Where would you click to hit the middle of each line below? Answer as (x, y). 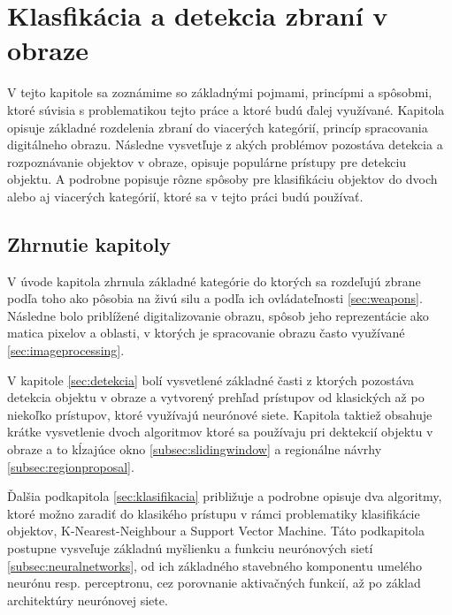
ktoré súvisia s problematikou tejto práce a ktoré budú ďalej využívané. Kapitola (226, 109)
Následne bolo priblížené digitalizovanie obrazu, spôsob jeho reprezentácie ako (218, 315)
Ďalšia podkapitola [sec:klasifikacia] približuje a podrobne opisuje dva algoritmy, (225, 496)
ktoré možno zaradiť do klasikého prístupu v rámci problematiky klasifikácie (214, 513)
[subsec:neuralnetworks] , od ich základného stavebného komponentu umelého (215, 565)
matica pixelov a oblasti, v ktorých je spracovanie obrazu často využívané (206, 333)
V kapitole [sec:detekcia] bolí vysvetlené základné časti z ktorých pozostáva (211, 380)
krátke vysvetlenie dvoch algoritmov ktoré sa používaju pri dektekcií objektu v (220, 432)
